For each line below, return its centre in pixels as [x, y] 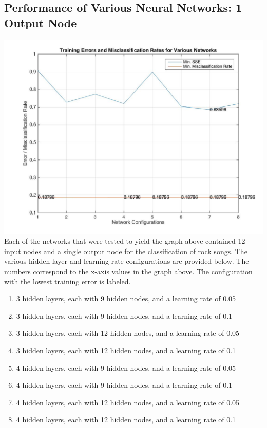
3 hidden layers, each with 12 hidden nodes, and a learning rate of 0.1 [126, 350]
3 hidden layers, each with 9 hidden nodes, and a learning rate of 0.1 [124, 316]
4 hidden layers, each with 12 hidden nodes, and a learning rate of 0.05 [128, 402]
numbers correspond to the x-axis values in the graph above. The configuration [128, 271]
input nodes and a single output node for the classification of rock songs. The [126, 251]
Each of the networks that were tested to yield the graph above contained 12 [125, 241]
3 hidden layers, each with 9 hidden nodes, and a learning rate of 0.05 [126, 299]
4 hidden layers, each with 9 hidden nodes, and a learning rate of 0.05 [126, 368]
